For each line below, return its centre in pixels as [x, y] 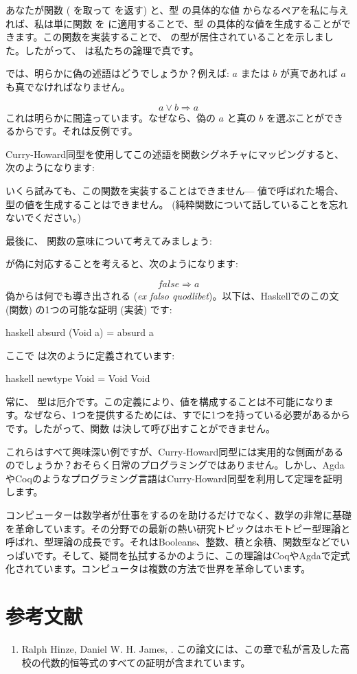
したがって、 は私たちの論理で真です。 [112, 50]
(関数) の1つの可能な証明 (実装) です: [89, 309]
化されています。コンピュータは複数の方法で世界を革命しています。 [158, 569]
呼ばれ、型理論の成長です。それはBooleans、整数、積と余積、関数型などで [173, 542]
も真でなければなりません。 [68, 86]
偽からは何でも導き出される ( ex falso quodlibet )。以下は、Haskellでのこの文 [172, 295]
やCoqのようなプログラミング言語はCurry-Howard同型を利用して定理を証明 [174, 478]
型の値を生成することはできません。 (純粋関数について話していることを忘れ [177, 204]
